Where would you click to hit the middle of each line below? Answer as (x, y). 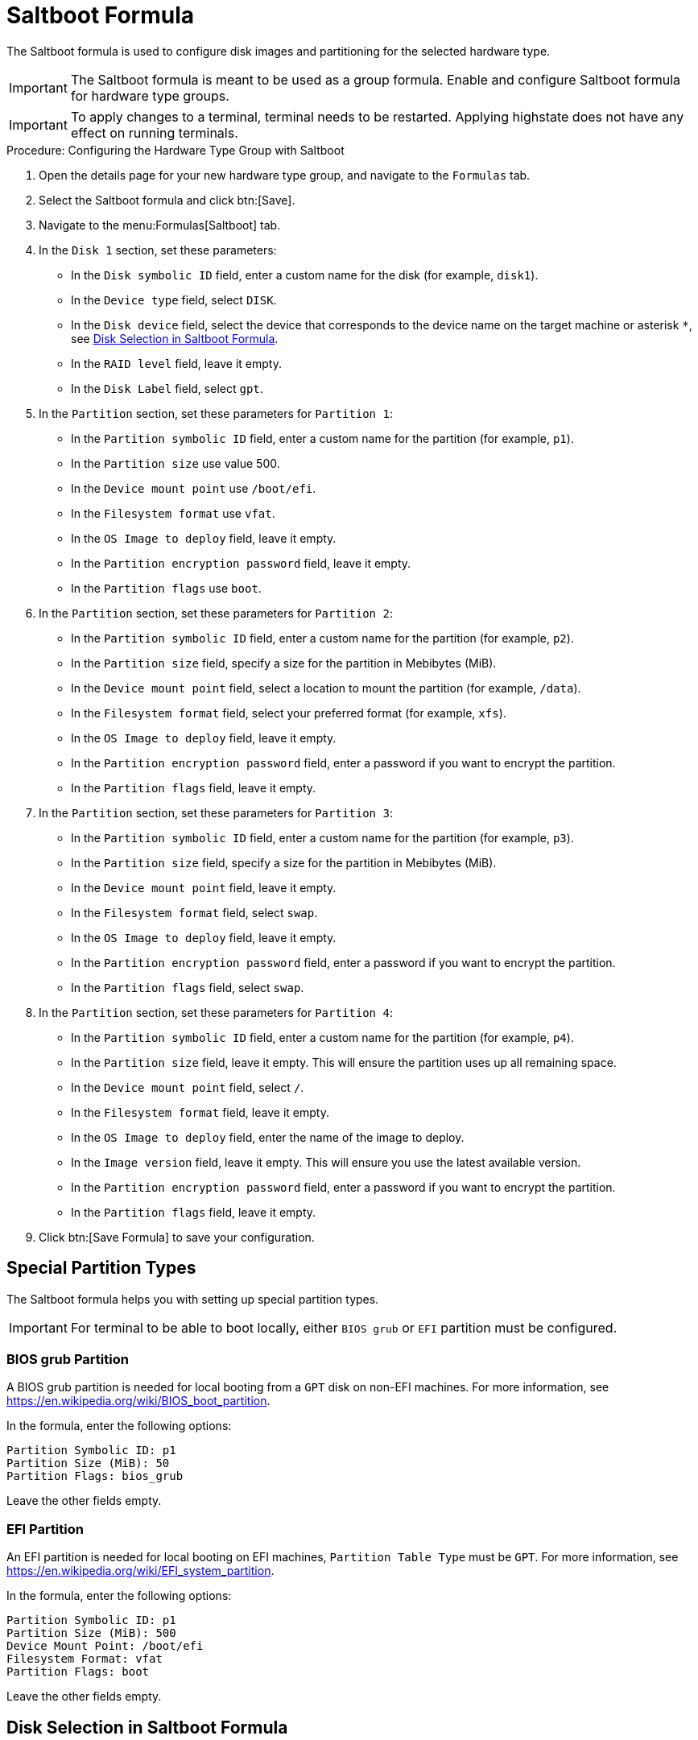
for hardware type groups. (150, 95)
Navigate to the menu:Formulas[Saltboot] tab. (160, 225)
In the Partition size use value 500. (176, 463)
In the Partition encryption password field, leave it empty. (241, 563)
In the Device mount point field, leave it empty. (204, 887)
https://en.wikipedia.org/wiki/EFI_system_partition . (140, 1571)
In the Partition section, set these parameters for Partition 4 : (216, 1012)
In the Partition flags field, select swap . (188, 987)
